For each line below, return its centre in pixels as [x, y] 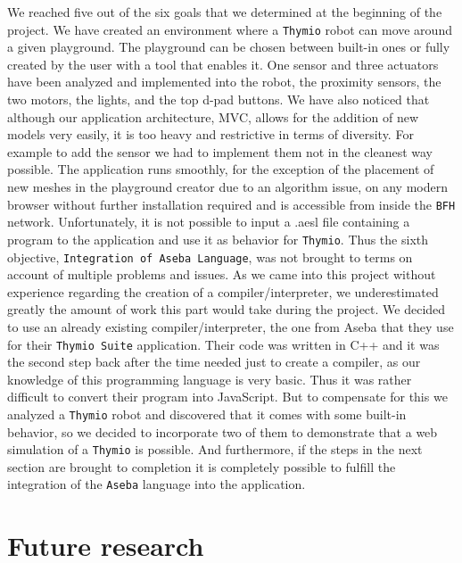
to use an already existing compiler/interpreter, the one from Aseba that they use [231, 326]
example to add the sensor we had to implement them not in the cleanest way [220, 151]
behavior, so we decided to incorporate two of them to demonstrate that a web [223, 431]
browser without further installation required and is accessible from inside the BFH [231, 204]
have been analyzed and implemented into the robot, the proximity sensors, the [224, 82]
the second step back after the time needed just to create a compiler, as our [214, 362]
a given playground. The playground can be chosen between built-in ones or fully [229, 47]
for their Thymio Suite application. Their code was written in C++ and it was [223, 344]
